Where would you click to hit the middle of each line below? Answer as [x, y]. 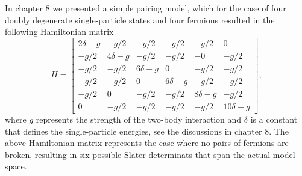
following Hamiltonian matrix [59, 32]
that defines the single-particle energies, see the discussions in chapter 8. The [147, 131]
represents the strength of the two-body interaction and [139, 119]
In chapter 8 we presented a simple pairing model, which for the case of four [146, 8]
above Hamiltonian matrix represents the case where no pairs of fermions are [147, 143]
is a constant [274, 119]
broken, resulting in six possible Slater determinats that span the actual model [150, 154]
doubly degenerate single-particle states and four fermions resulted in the [140, 20]
